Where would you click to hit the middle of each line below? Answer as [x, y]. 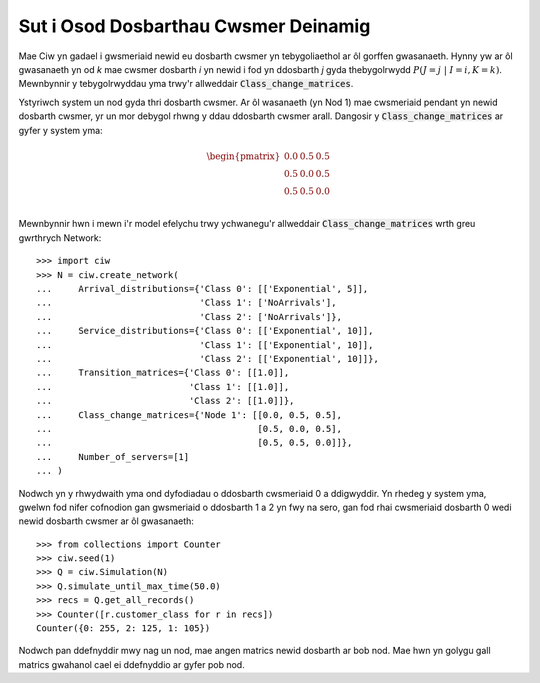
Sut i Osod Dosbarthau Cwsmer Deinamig [194, 26]
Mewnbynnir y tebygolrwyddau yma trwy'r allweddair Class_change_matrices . [186, 84]
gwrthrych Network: [60, 237]
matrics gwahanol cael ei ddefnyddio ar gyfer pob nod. [131, 664]
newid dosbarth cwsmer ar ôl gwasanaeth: [106, 521]
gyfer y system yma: [61, 130]
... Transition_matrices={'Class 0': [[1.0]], [163, 373]
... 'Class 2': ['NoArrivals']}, [189, 316]
